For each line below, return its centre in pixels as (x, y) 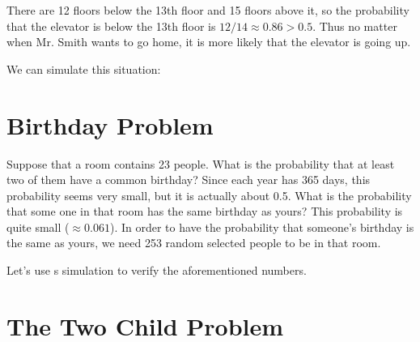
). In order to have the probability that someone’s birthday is (262, 227)
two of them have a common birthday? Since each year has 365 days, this (189, 180)
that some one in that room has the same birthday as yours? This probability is (205, 211)
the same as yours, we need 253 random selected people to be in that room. (194, 243)
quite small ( (38, 227)
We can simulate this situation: (84, 68)
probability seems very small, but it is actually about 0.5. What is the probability (209, 195)
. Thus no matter (355, 26)
